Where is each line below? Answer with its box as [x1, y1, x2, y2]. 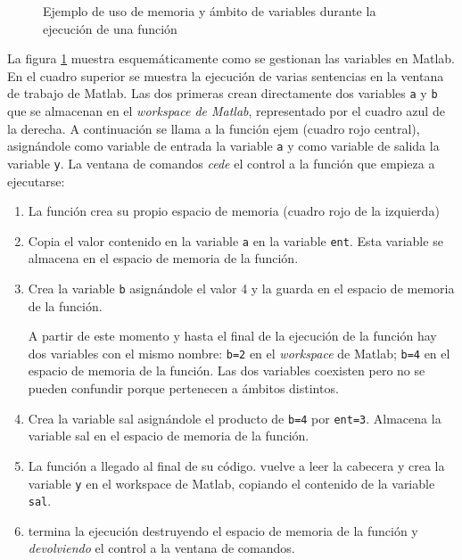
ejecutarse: [7, 171, 65, 190]
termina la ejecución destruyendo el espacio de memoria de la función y [28, 521, 418, 539]
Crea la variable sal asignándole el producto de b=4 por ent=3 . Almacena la [28, 408, 441, 427]
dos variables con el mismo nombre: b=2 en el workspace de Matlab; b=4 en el [28, 343, 450, 362]
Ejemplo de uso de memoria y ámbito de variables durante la [43, 2, 376, 20]
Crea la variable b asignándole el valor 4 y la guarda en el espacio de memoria [28, 278, 455, 297]
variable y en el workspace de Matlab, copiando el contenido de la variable [28, 474, 435, 492]
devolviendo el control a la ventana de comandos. [28, 539, 295, 557]
